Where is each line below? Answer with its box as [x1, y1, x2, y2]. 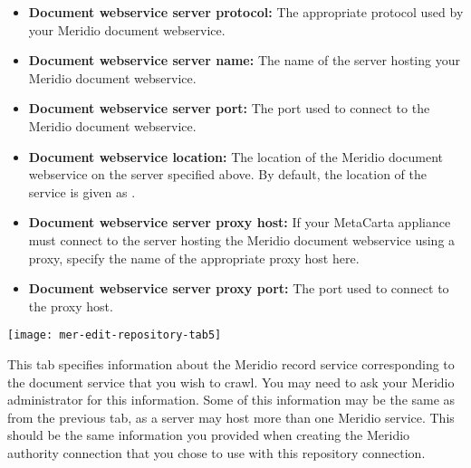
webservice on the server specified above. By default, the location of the [28, 165, 427, 184]
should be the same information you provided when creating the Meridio [7, 425, 410, 444]
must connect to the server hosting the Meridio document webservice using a [28, 230, 456, 249]
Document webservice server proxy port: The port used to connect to [28, 279, 449, 298]
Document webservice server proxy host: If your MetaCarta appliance [28, 213, 451, 232]
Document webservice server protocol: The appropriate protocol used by [28, 3, 464, 21]
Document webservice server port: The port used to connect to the [28, 99, 430, 118]
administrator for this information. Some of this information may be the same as [7, 390, 456, 409]
